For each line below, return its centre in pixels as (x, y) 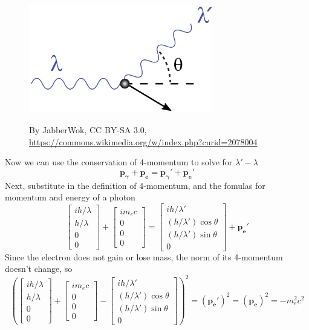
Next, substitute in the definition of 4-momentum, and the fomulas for (135, 185)
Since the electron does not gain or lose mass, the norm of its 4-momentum (144, 256)
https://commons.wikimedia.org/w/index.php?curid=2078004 (143, 141)
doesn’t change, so (39, 269)
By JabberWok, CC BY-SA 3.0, (88, 129)
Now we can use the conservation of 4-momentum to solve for (119, 162)
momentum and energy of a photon (70, 197)
